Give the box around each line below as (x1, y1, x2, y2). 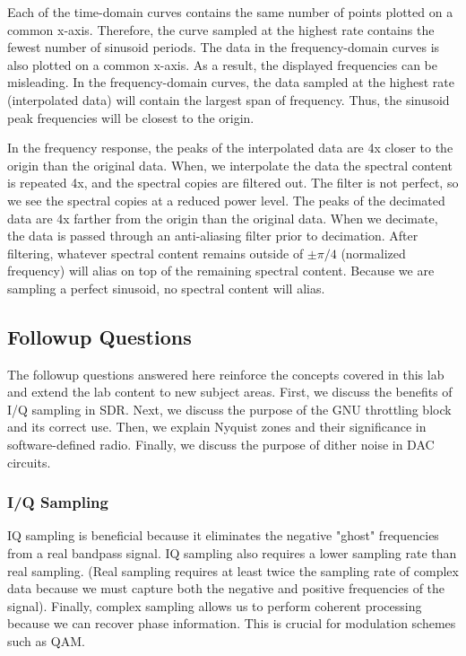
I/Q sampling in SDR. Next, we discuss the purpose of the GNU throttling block (7, 399, 452, 418)
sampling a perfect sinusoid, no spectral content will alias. (7, 278, 325, 297)
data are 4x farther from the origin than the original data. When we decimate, (7, 208, 438, 227)
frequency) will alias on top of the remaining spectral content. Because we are (7, 261, 435, 280)
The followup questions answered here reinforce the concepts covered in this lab (7, 364, 444, 383)
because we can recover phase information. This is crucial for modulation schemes (7, 614, 456, 633)
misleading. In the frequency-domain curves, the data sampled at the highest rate (7, 73, 454, 92)
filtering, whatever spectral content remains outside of (7, 243, 304, 262)
